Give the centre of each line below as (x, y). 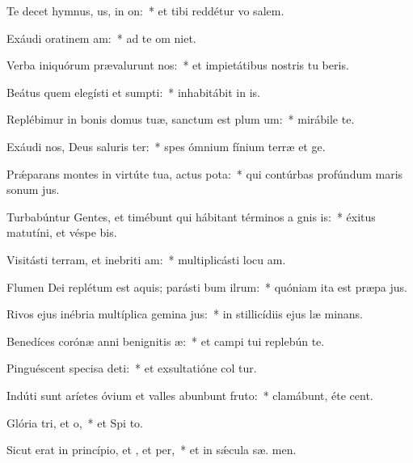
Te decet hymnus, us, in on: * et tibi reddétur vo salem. (145, 11)
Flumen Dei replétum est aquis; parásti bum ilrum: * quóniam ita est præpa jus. (207, 286)
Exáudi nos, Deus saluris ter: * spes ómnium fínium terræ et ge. (166, 146)
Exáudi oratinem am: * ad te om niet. (101, 38)
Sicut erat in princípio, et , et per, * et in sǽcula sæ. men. (152, 450)
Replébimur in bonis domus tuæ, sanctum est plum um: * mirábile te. (181, 119)
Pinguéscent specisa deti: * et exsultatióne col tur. (132, 368)
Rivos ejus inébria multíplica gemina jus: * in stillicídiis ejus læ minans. (185, 314)
